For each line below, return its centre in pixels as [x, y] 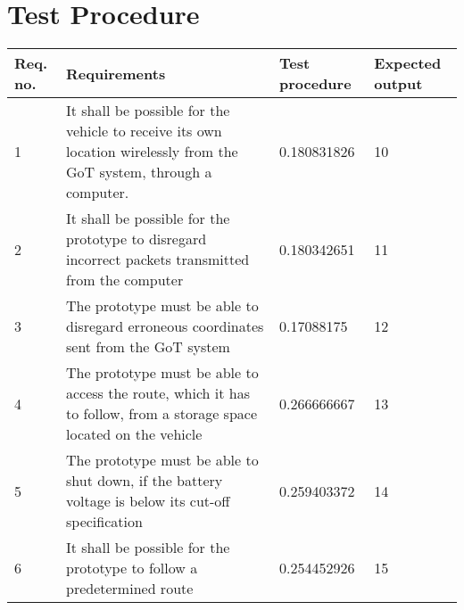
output [398, 84]
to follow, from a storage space [162, 414]
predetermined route [129, 589]
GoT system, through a [139, 172]
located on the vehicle [134, 434]
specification [104, 522]
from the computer [124, 280]
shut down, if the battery [144, 481]
